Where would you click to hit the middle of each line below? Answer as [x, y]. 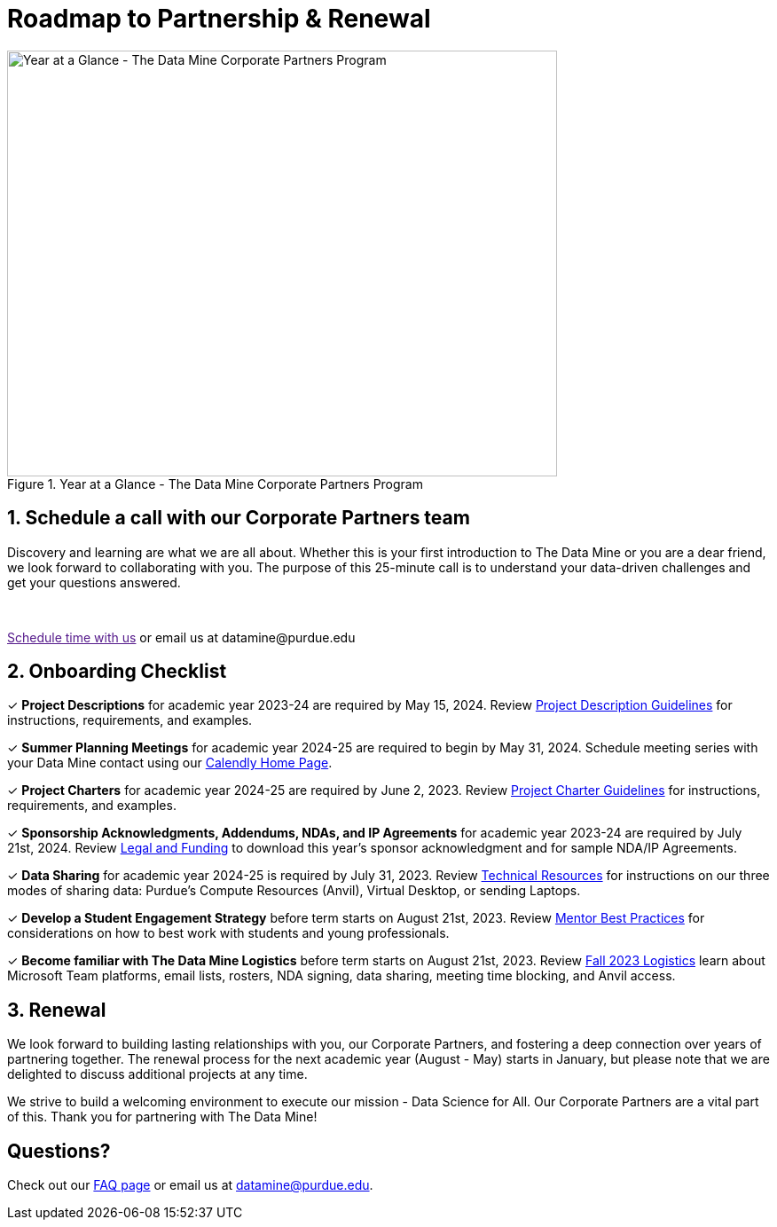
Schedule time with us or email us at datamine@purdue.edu [181, 637]
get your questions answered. [94, 582]
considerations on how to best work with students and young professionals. [228, 933]
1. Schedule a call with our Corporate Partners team [239, 518]
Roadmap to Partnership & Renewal [219, 19]
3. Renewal [57, 1010]
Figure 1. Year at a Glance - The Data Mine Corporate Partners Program [215, 484]
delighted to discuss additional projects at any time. [157, 1074]
